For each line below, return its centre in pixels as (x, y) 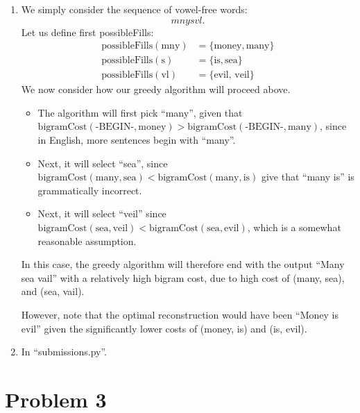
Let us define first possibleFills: (87, 32)
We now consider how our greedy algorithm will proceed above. (156, 89)
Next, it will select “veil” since (102, 213)
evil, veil (232, 75)
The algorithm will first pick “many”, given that (140, 112)
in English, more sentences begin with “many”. (137, 140)
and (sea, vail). (53, 291)
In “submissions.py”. (64, 352)
